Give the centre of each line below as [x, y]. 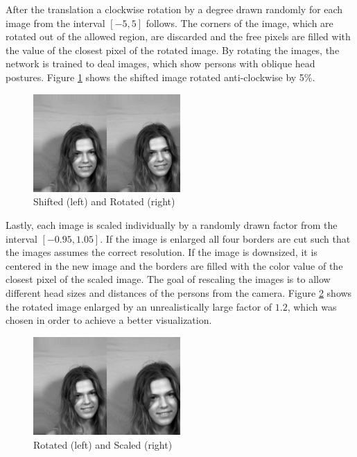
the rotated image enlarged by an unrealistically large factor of [139, 306]
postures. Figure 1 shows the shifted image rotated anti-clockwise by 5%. [160, 77]
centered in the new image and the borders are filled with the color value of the [174, 265]
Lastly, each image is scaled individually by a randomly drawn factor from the [172, 225]
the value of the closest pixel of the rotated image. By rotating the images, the [173, 50]
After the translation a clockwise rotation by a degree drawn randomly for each [174, 9]
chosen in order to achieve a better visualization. [109, 320]
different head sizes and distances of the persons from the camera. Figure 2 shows [179, 293]
